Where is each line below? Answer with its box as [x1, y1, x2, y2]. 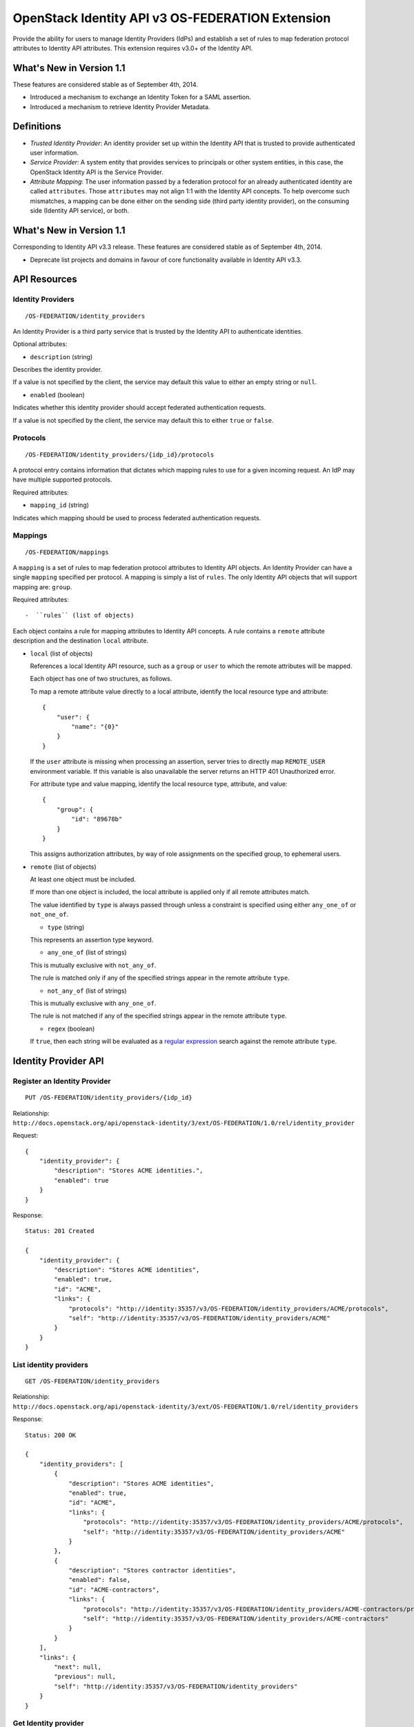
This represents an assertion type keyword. [30, 936, 154, 944]
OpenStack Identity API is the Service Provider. [30, 168, 164, 176]
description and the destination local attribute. [12, 636, 148, 645]
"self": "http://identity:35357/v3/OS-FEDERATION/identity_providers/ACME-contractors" [83, 1615, 389, 1623]
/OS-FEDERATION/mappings [25, 548, 109, 556]
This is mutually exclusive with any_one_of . [30, 999, 157, 1007]
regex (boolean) [47, 1024, 95, 1033]
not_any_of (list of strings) [47, 986, 127, 995]
